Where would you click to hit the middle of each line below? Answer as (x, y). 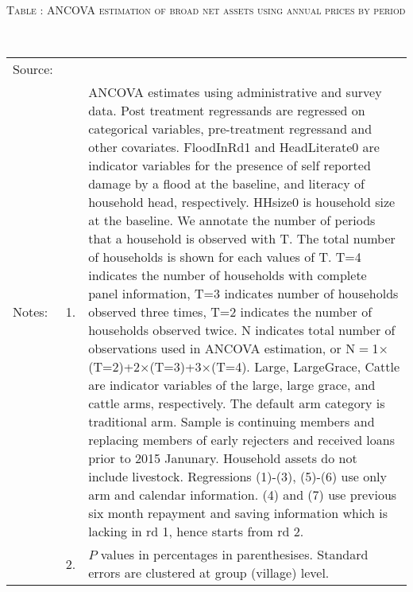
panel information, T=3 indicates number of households (243, 294)
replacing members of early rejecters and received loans (242, 440)
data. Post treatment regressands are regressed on (227, 111)
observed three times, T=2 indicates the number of (230, 312)
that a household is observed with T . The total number (242, 239)
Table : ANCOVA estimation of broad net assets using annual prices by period (206, 10)
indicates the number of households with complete (228, 275)
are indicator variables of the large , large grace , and (232, 385)
